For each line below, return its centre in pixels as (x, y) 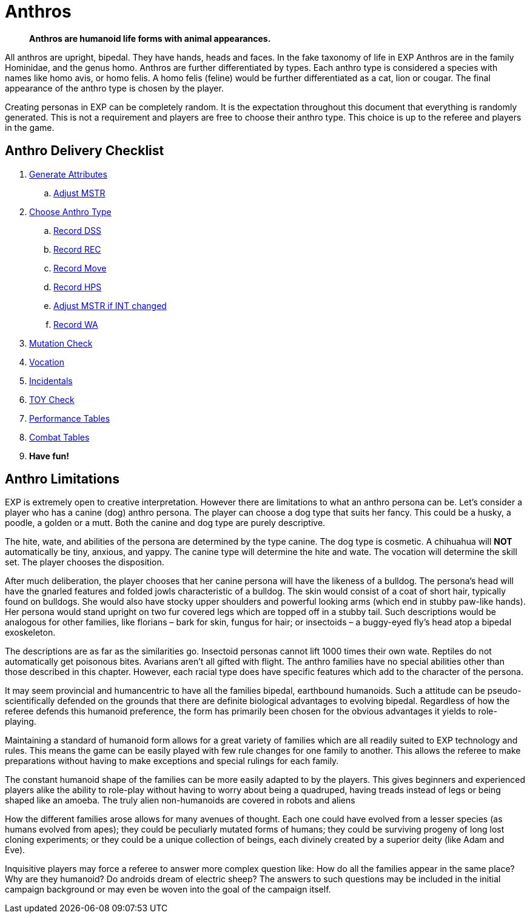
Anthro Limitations (62, 479)
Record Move (80, 268)
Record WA (76, 324)
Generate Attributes (68, 174)
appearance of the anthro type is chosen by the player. (114, 88)
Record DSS (77, 230)
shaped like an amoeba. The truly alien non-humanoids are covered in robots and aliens (180, 800)
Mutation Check (61, 343)
